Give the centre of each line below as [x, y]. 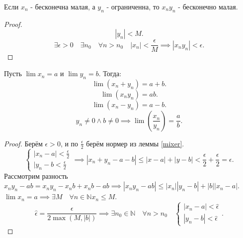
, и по [69, 143]
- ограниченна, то [133, 6]
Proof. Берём [23, 143]
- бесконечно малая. [208, 6]
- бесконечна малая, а [63, 6]
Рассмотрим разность [36, 176]
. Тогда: [110, 73]
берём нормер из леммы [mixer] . [135, 143]
